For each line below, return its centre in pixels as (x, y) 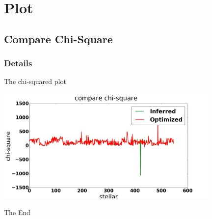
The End (17, 212)
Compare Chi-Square (58, 39)
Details (18, 63)
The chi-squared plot (35, 81)
